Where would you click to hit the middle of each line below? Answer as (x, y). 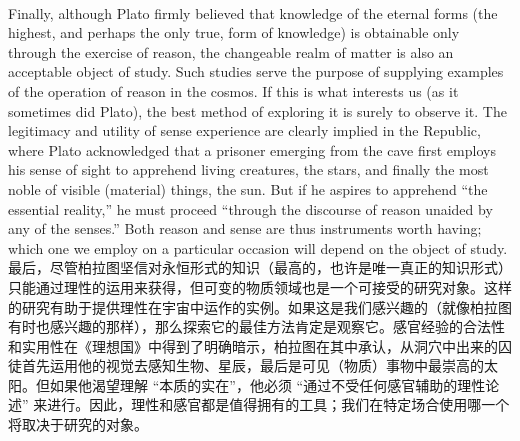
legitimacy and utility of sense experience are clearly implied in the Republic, (244, 130)
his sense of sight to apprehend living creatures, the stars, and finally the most (248, 169)
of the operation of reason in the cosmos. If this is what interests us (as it (233, 90)
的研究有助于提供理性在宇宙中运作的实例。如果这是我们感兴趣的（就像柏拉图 (260, 306)
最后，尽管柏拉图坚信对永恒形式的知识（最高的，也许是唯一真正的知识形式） (260, 267)
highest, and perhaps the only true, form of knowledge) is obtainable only (234, 32)
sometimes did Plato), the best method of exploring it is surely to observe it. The (257, 110)
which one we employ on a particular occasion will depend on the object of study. (258, 247)
